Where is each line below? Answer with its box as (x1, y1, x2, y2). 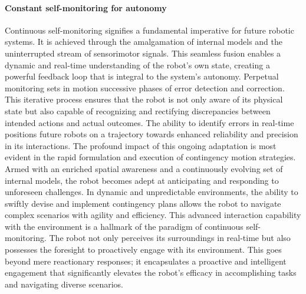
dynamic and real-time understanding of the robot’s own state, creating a (5, 58, 270, 71)
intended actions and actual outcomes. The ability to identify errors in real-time (5, 116, 294, 128)
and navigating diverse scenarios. (5, 278, 123, 290)
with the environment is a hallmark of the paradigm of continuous (5, 220, 244, 232)
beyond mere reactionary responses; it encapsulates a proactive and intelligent (5, 255, 287, 267)
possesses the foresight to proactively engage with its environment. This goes (5, 243, 282, 256)
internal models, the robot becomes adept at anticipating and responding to (5, 174, 279, 186)
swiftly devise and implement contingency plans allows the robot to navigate (5, 197, 281, 209)
